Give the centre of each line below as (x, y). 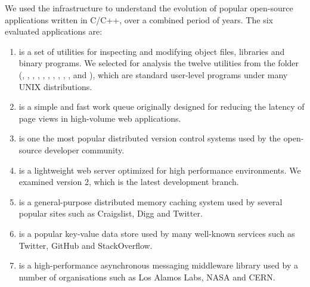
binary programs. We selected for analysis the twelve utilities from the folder (159, 63)
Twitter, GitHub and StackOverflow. (86, 245)
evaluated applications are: (54, 31)
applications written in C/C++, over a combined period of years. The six (139, 19)
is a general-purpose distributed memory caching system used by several (151, 201)
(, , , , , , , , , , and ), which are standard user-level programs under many (153, 74)
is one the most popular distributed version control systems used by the (150, 138)
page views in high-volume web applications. (100, 118)
